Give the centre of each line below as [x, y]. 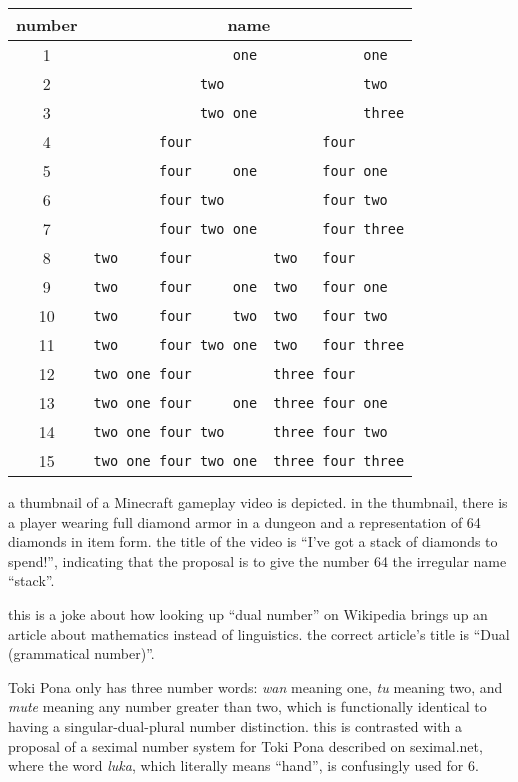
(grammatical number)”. [81, 653]
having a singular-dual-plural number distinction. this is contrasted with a [235, 725]
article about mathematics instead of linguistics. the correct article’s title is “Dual [259, 633]
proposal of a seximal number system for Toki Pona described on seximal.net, [245, 745]
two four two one [175, 344]
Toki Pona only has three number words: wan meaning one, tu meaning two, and [255, 686]
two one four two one [175, 460]
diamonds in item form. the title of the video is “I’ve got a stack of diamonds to [253, 541]
